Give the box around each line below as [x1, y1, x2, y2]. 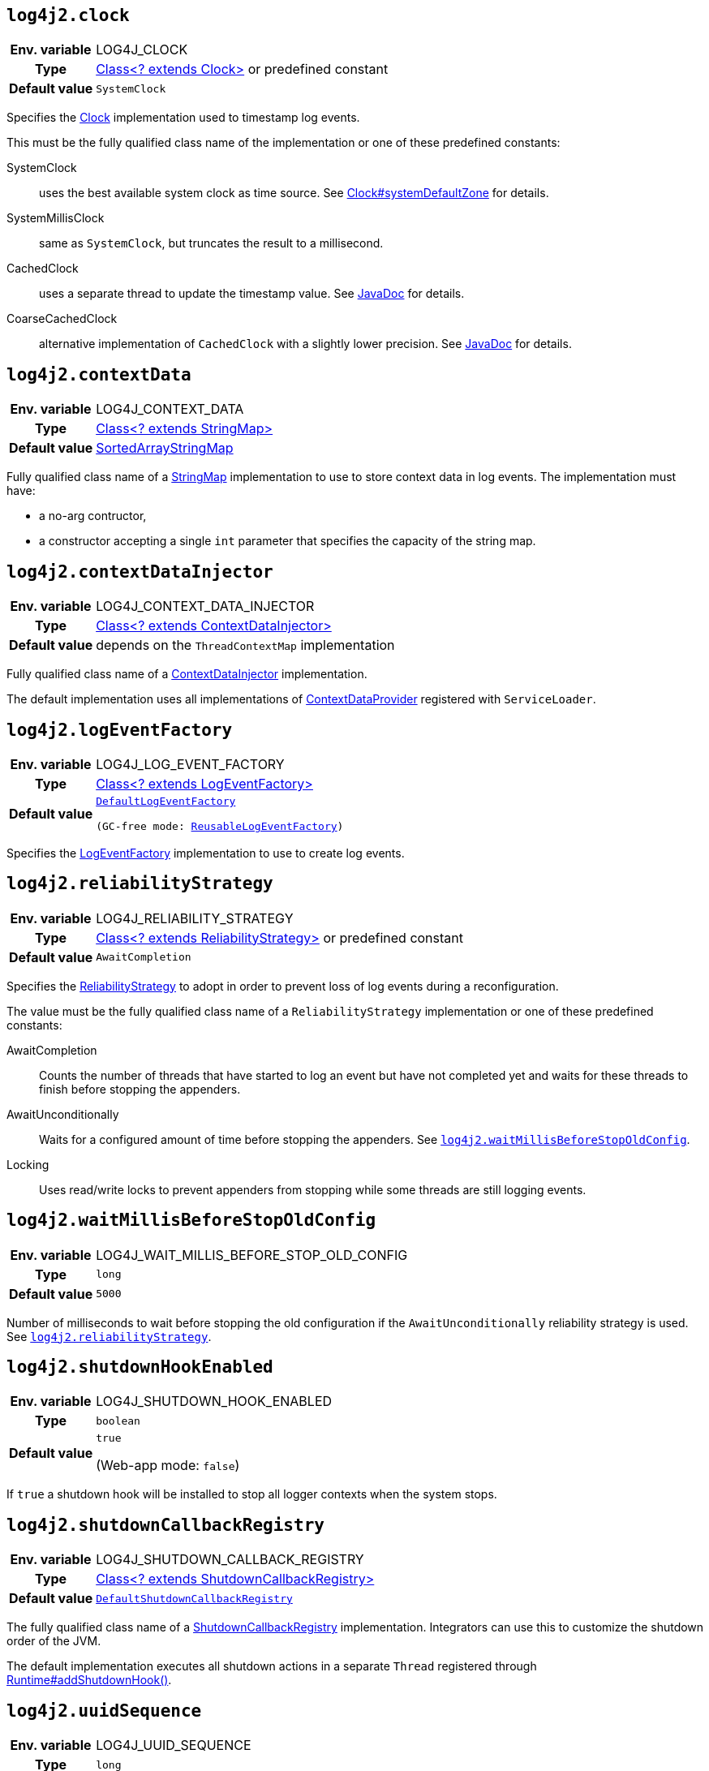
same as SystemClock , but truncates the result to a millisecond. [39, 236, 384, 251]
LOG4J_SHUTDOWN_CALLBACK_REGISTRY [96, 1551, 364, 1568]
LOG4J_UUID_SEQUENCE [96, 1737, 251, 1754]
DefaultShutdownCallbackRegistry [96, 1592, 293, 1605]
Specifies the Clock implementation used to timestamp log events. [6, 110, 360, 125]
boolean [96, 1414, 140, 1427]
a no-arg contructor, [39, 509, 147, 523]
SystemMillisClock [6, 211, 105, 226]
